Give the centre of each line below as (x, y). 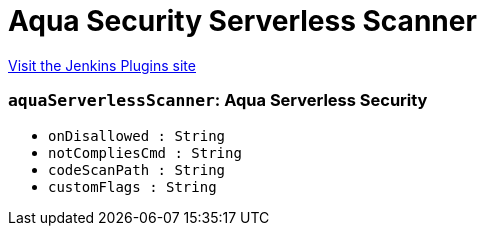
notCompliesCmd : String (145, 152)
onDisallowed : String (137, 135)
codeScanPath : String (137, 169)
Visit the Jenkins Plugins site (102, 65)
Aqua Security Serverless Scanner (242, 21)
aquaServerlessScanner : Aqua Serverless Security (218, 100)
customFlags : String (132, 186)
